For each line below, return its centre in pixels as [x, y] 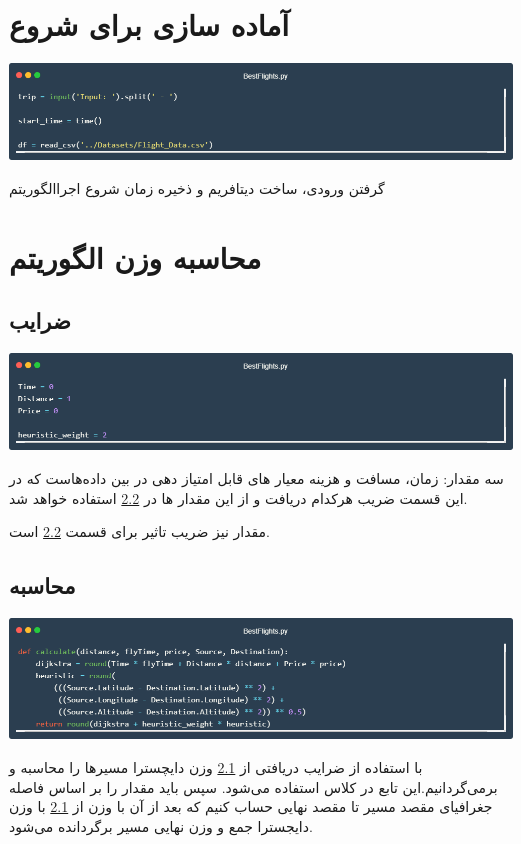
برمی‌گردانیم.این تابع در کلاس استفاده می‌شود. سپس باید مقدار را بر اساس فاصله [253, 786]
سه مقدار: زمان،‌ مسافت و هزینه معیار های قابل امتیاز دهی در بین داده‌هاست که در [256, 478]
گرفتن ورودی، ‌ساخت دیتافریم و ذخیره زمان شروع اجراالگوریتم [197, 187]
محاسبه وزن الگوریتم [135, 256]
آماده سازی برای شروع [149, 24]
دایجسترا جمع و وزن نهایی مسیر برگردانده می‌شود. [161, 825]
